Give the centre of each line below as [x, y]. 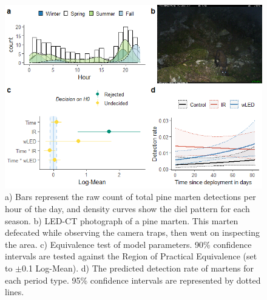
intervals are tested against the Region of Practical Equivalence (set [131, 256]
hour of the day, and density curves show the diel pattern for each [127, 209]
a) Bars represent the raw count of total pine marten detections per [130, 197]
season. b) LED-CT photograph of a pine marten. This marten [122, 220]
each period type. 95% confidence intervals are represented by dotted [133, 280]
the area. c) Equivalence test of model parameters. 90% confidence [128, 244]
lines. [15, 292]
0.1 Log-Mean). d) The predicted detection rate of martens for [138, 268]
